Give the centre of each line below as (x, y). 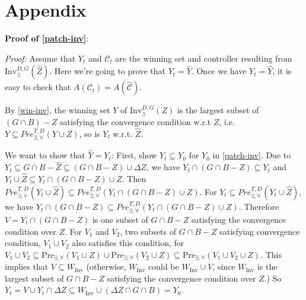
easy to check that (38, 87)
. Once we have (219, 71)
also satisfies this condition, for (128, 243)
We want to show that (45, 155)
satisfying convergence (260, 231)
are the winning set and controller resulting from (204, 58)
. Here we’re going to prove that (107, 71)
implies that (27, 267)
